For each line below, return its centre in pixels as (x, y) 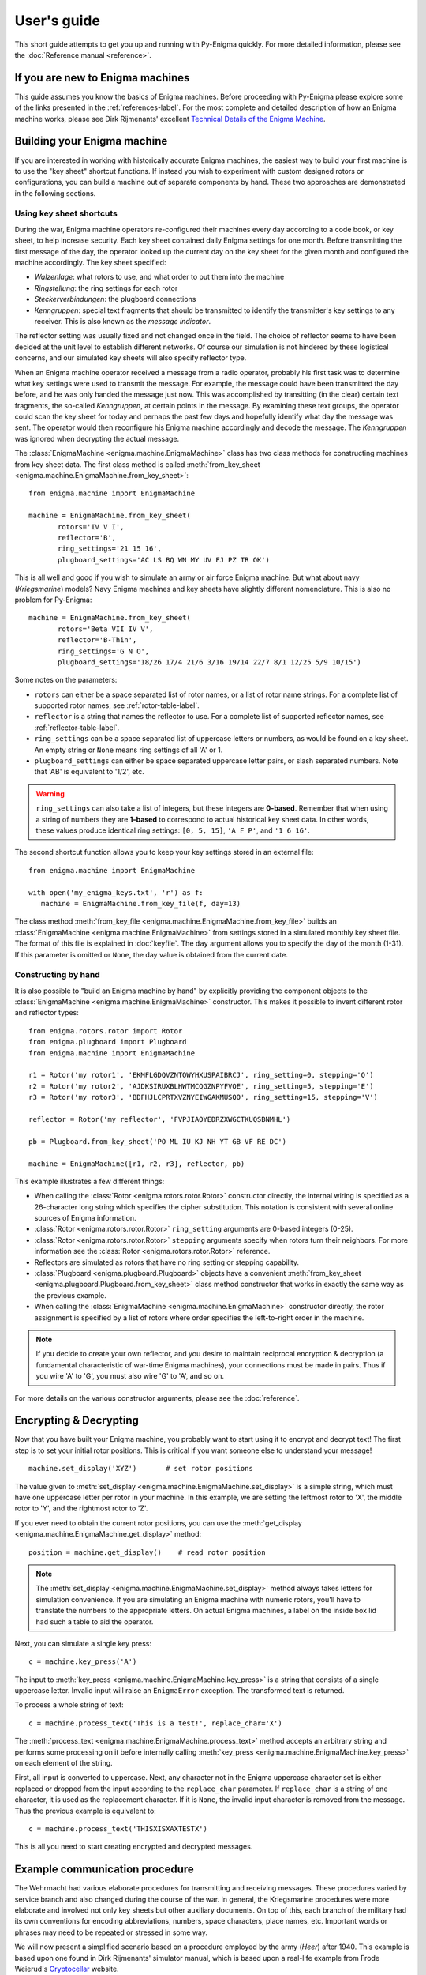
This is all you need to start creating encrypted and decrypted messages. (134, 1847)
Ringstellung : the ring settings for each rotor (106, 288)
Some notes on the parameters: (66, 680)
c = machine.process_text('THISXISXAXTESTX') (118, 1828)
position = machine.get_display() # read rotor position (147, 1552)
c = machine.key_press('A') (83, 1662)
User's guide (57, 21)
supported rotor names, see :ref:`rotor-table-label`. (117, 705)
